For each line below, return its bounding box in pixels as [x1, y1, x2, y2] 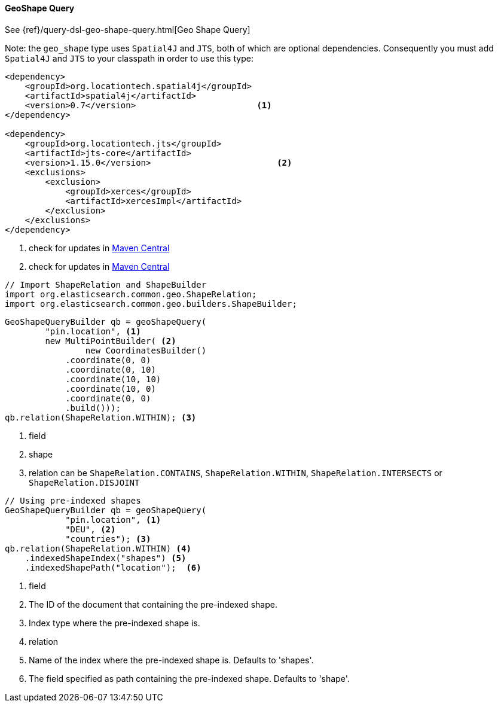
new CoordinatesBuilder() [85, 345, 207, 355]
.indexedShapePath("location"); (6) [25, 562, 201, 572]
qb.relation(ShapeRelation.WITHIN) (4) [5, 543, 191, 553]
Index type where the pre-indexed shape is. [29, 617, 200, 628]
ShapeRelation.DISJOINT [29, 477, 140, 487]
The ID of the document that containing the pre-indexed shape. [29, 599, 277, 610]
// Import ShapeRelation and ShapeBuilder [5, 279, 207, 289]
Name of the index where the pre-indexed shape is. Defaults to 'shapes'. [29, 654, 314, 665]
